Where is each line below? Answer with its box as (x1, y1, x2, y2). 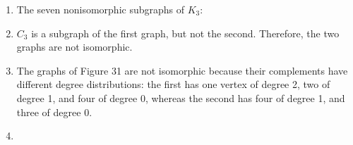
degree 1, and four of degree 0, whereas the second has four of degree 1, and (16, 90, 345, 105)
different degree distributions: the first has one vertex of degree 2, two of (16, 77, 330, 92)
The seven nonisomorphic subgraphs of (16, 2, 185, 16)
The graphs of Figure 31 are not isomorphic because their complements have (16, 63, 348, 77)
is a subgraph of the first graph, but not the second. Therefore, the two (31, 25, 340, 40)
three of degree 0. (16, 104, 92, 119)
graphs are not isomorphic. (16, 39, 133, 54)
